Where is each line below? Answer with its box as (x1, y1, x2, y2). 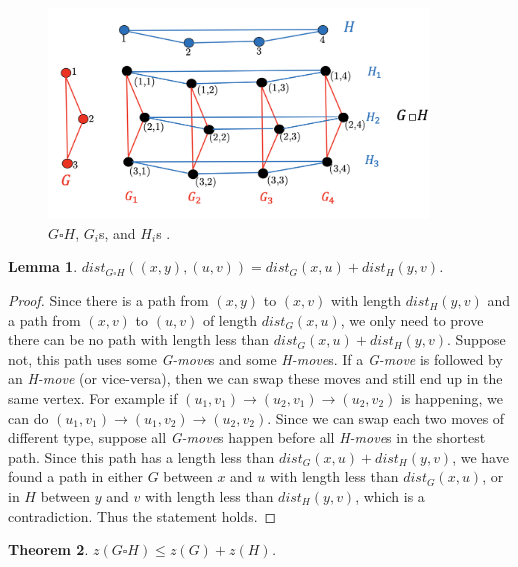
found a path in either (8, 466, 144, 487)
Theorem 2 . (8, 539, 89, 560)
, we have (452, 446, 509, 467)
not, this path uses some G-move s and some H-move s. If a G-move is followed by (8, 348, 503, 369)
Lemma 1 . (8, 256, 78, 277)
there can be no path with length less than (8, 329, 270, 350)
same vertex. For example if (8, 388, 178, 409)
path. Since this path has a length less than (8, 446, 275, 467)
